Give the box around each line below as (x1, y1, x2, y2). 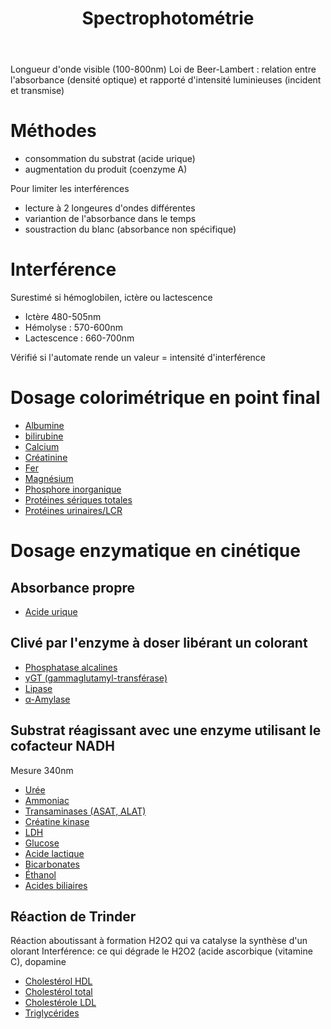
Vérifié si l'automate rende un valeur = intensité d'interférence (10, 352, 267, 364)
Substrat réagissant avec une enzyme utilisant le (10, 722, 322, 739)
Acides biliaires (24, 879, 88, 891)
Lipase (24, 682, 53, 694)
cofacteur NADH (10, 738, 115, 755)
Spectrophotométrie (81, 7, 255, 30)
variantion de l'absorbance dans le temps (24, 213, 197, 225)
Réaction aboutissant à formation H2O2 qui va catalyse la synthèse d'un (10, 935, 308, 947)
